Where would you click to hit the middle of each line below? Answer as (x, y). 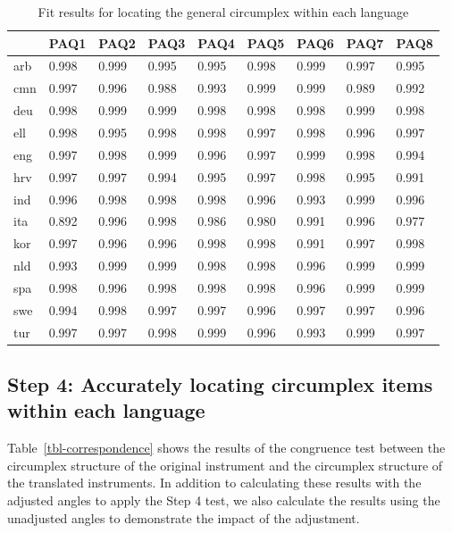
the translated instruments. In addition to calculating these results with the (214, 483)
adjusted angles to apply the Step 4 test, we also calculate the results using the (224, 500)
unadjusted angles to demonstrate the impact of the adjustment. (184, 517)
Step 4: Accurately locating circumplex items (220, 384)
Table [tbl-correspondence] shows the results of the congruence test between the (226, 448)
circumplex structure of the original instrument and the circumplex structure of (225, 465)
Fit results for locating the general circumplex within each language (223, 12)
